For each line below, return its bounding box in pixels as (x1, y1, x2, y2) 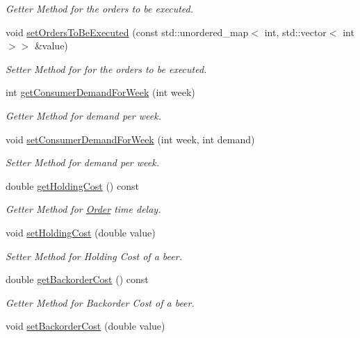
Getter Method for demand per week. (6, 108, 161, 122)
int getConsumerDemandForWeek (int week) (6, 85, 195, 99)
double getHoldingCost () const (6, 178, 139, 193)
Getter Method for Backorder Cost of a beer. (6, 295, 195, 309)
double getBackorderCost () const (6, 272, 149, 287)
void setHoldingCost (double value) (6, 225, 156, 239)
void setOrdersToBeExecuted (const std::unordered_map (6, 24, 249, 39)
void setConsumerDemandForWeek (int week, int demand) (6, 131, 255, 146)
